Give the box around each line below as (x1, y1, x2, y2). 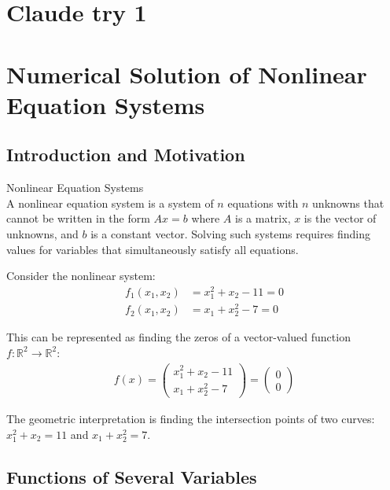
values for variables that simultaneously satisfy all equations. (6, 241, 299, 257)
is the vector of (304, 210, 377, 227)
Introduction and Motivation (6, 142, 245, 167)
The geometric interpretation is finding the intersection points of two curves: (6, 411, 375, 427)
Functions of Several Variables (6, 464, 257, 488)
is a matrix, (235, 210, 291, 227)
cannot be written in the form (6, 210, 150, 227)
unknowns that (312, 194, 384, 211)
